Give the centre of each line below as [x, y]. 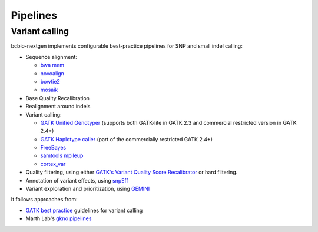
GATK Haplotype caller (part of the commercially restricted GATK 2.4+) [127, 139]
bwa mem [52, 65]
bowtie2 [50, 81]
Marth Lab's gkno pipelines [59, 218]
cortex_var [53, 164]
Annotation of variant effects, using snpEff [77, 180]
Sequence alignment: [52, 57]
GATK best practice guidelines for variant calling [84, 210]
